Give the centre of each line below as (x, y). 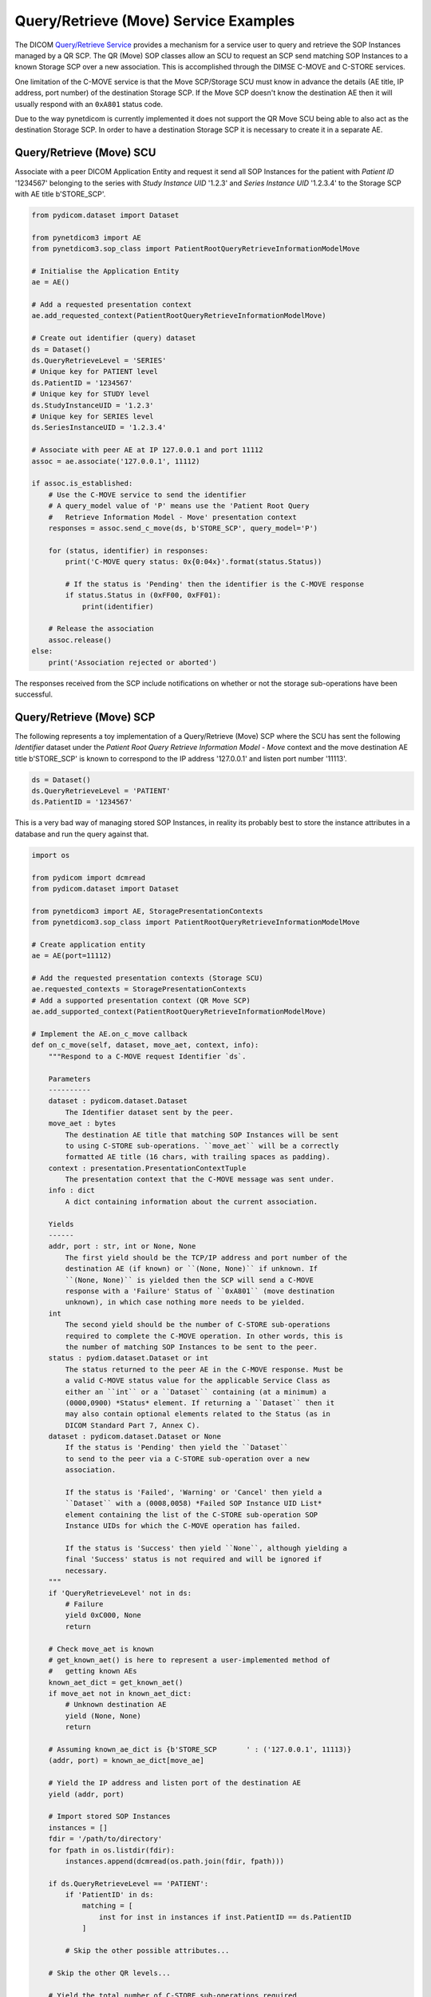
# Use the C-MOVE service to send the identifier (147, 494)
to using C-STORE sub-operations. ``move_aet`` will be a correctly (202, 1145)
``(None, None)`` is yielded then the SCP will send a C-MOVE (190, 1280)
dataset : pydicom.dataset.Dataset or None (134, 1437)
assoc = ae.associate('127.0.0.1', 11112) (116, 461)
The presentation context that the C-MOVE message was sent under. (200, 1179)
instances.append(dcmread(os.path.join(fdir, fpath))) (175, 1861)
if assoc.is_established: (82, 484)
